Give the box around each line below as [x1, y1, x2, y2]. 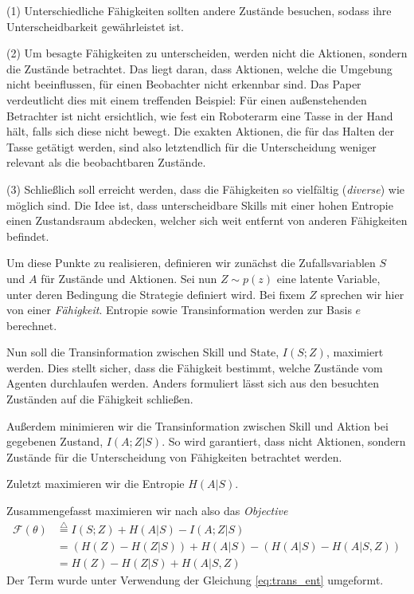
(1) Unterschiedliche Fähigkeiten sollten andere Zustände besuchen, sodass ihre [6, 2, 392, 18]
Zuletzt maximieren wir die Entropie [6, 475, 185, 492]
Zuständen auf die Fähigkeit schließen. [6, 391, 193, 407]
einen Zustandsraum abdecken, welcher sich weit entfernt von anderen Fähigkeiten [6, 212, 408, 229]
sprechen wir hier [320, 285, 404, 302]
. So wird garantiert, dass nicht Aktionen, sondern [162, 433, 406, 450]
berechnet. [6, 317, 57, 333]
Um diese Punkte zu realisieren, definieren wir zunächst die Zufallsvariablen [6, 254, 376, 271]
